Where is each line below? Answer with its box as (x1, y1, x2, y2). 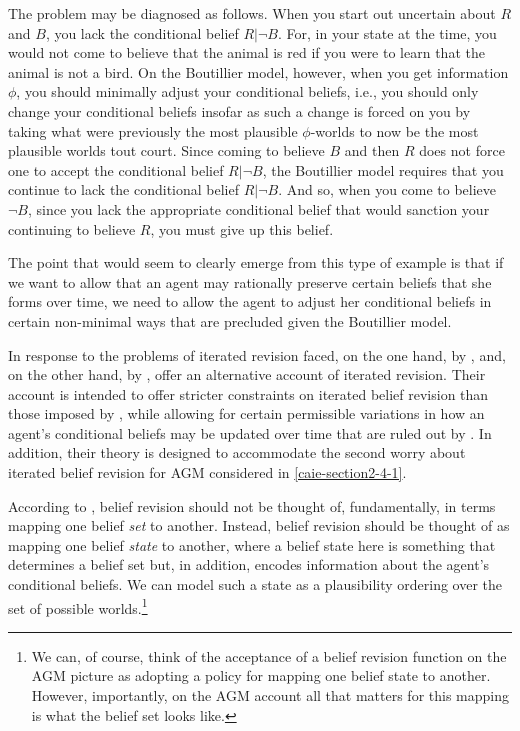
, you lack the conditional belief (45, 22, 239, 43)
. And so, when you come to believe (278, 179, 497, 200)
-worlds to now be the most (310, 120, 479, 141)
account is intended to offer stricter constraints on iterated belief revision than (8, 383, 489, 404)
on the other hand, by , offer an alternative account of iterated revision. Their (8, 364, 486, 385)
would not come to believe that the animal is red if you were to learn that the (8, 42, 485, 63)
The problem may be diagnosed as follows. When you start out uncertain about (8, 3, 496, 23)
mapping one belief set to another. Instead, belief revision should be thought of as (8, 515, 510, 536)
